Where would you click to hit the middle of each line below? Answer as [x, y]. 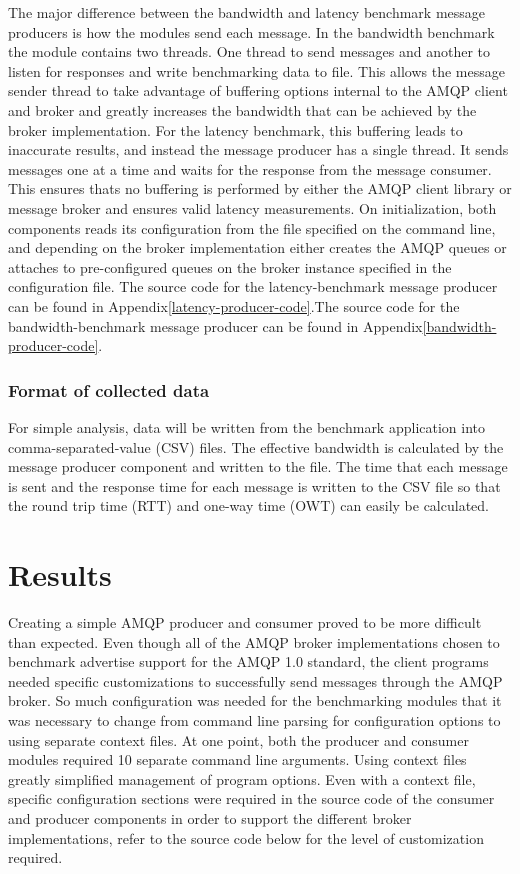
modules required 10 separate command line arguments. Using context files [237, 759]
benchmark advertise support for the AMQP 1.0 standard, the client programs [248, 661]
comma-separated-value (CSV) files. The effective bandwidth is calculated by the [256, 446]
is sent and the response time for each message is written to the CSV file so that [254, 485]
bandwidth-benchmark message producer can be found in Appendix [215, 325]
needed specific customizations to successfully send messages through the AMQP [255, 680]
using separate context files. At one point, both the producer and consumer [238, 739]
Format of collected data [109, 389]
